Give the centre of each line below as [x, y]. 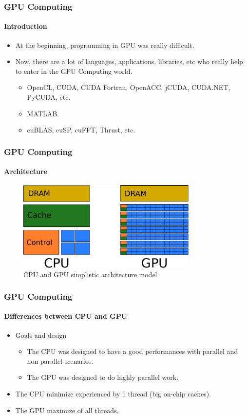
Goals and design [41, 335]
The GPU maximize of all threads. [67, 410]
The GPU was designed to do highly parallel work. [103, 377]
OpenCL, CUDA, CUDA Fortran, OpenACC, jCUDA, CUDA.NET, [129, 87]
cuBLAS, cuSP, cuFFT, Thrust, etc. [81, 130]
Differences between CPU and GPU [66, 316]
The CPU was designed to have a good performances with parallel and [133, 351]
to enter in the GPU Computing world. [74, 71]
